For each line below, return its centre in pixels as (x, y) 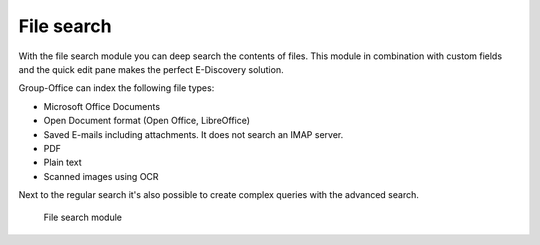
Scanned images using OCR (101, 176)
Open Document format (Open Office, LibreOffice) (146, 121)
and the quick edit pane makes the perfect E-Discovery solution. (151, 69)
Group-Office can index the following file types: (116, 88)
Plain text (62, 162)
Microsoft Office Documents (101, 106)
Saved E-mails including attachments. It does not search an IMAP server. (193, 134)
